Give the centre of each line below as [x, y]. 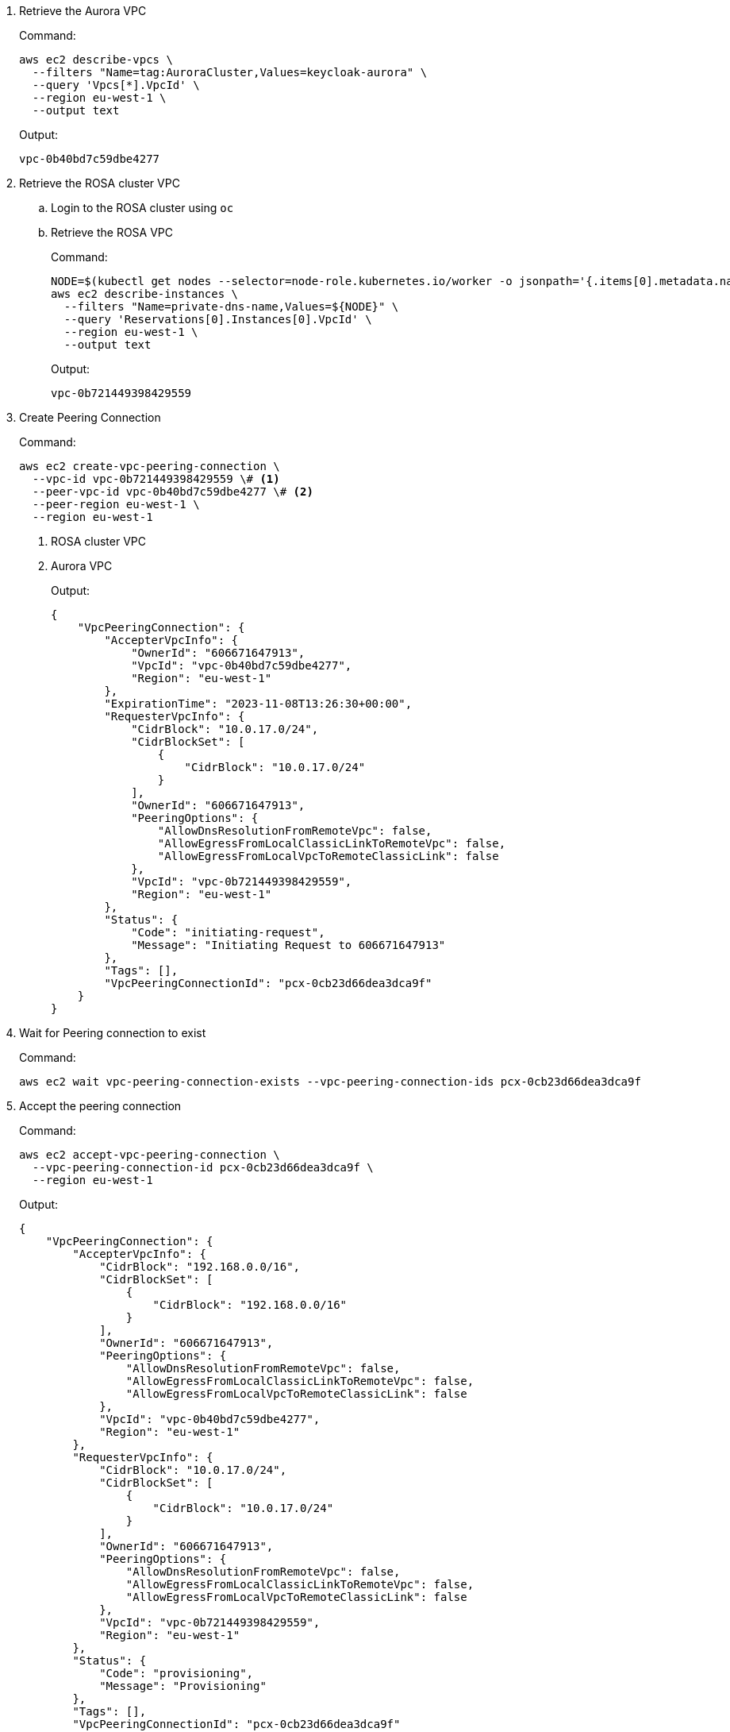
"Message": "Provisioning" [183, 1686]
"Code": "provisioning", [177, 1673]
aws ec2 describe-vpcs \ [96, 60]
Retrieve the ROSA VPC [112, 232]
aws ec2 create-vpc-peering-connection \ [150, 466]
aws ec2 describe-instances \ [145, 294]
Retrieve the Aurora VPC [83, 11]
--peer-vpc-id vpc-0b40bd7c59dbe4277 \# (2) [173, 492]
